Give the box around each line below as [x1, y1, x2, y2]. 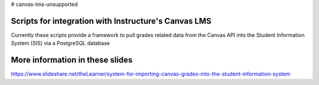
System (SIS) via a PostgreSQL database [11, 40, 110, 47]
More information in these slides [11, 55, 133, 65]
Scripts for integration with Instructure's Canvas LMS [11, 16, 212, 26]
